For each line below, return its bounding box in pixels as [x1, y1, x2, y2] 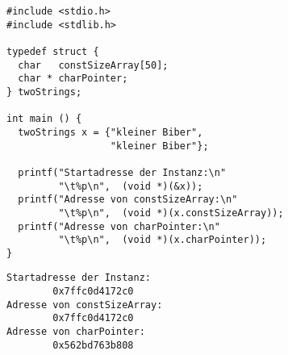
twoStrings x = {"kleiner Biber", [18, 126, 203, 138]
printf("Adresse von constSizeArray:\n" [18, 194, 238, 206]
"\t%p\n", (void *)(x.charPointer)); [58, 234, 267, 246]
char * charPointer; [18, 73, 128, 85]
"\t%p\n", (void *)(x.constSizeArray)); [58, 207, 284, 219]
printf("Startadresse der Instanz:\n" [18, 166, 227, 178]
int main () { [6, 113, 82, 125]
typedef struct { [6, 45, 99, 57]
